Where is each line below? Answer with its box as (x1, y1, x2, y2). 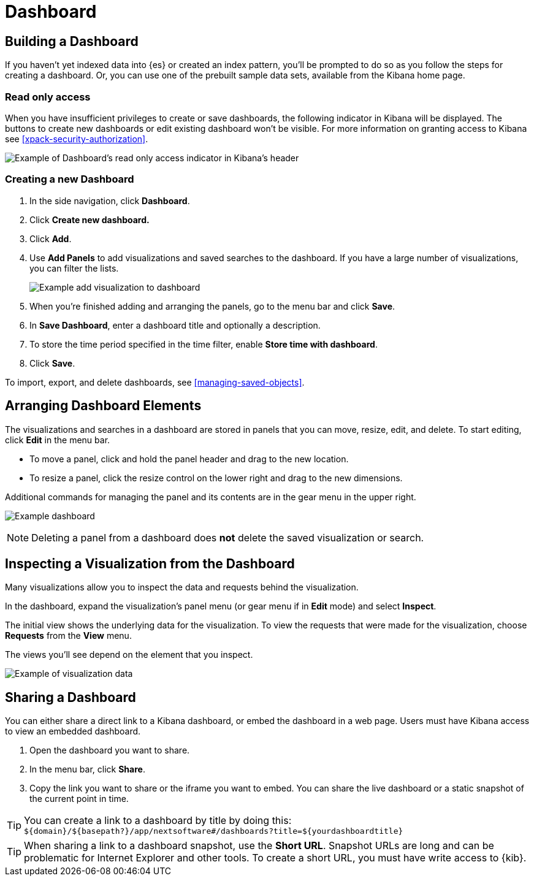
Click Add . (29, 233, 72, 244)
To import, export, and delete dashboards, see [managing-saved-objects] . (5, 376, 305, 387)
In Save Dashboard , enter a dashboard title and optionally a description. (29, 319, 321, 330)
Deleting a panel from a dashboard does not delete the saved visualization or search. (31, 531, 424, 544)
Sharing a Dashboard (5, 689, 136, 705)
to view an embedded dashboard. (5, 726, 141, 737)
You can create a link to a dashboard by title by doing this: (24, 814, 292, 827)
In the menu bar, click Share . (29, 764, 145, 775)
